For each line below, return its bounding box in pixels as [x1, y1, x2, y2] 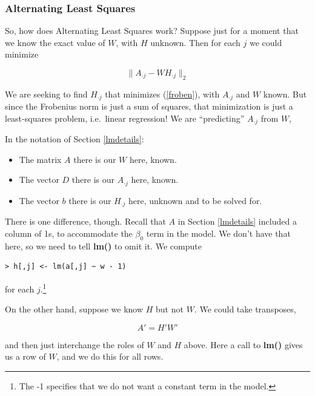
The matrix [19, 153, 62, 165]
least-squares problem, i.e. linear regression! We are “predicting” [5, 111, 245, 124]
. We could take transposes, [194, 303, 296, 315]
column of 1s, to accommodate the [5, 226, 133, 239]
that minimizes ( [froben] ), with [105, 87, 220, 100]
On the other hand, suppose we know [5, 303, 144, 315]
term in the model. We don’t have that [146, 226, 291, 239]
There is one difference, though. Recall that [5, 215, 166, 228]
